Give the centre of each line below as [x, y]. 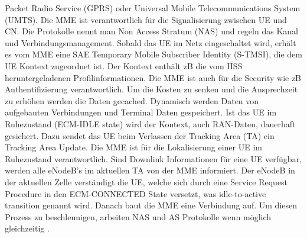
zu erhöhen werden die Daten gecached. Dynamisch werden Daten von [132, 100]
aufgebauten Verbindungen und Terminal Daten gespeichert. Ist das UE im [141, 112]
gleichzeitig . [27, 228]
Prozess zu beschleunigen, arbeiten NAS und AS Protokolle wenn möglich [138, 216]
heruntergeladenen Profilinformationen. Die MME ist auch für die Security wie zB [153, 77]
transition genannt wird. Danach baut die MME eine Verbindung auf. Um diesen [151, 205]
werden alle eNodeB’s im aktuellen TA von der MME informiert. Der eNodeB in [150, 170]
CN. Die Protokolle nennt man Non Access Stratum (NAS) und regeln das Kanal [151, 31]
